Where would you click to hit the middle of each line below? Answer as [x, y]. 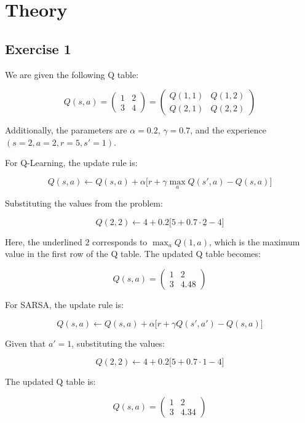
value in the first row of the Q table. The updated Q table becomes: [133, 254]
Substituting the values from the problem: [84, 203]
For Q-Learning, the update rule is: [71, 163]
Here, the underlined [44, 241]
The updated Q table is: [50, 381]
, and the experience [228, 130]
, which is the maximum [254, 241]
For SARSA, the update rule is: [65, 304]
